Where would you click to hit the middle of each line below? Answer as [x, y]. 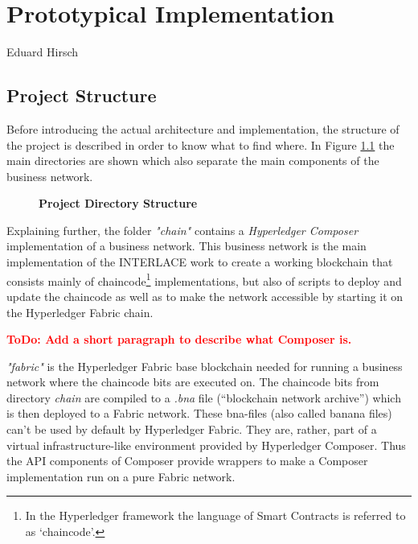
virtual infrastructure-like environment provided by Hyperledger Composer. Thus [206, 445]
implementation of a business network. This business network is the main [186, 246]
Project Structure [82, 95]
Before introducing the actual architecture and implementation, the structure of [203, 128]
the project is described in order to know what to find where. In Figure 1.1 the [201, 144]
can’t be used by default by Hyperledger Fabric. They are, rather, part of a [192, 429]
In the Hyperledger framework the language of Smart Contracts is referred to [215, 515]
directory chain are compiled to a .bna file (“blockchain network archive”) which [204, 397]
